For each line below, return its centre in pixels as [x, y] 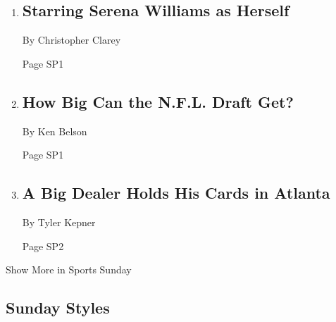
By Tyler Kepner [59, 222]
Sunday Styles [58, 308]
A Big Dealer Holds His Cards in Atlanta [176, 193]
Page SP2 [43, 246]
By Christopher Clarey [71, 40]
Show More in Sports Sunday [69, 270]
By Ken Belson [55, 131]
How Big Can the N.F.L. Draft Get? [158, 101]
